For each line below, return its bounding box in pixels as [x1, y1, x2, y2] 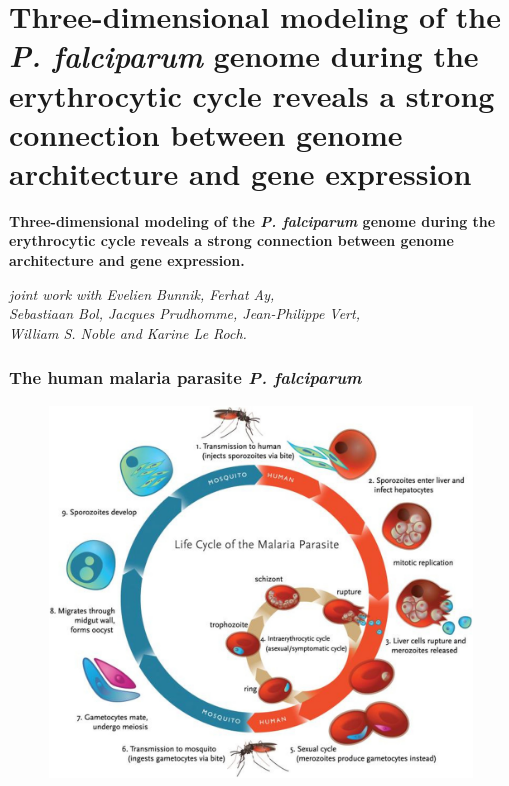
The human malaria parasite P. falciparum [9, 365, 362, 390]
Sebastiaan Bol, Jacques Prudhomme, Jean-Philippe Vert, [9, 303, 360, 324]
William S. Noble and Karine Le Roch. [9, 322, 247, 343]
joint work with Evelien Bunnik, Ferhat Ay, [9, 283, 275, 304]
